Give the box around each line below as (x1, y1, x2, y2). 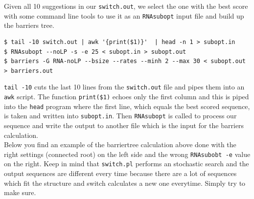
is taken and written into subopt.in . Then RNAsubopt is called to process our (4, 111, 237, 121)
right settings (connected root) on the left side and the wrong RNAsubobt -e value (4, 149, 251, 159)
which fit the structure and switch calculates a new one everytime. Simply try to (4, 177, 246, 188)
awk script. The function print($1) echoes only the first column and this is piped (4, 91, 249, 101)
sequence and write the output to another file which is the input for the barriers (4, 120, 244, 130)
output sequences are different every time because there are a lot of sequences (4, 168, 237, 178)
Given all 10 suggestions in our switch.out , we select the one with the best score (4, 1, 248, 11)
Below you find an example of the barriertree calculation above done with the (4, 139, 236, 150)
